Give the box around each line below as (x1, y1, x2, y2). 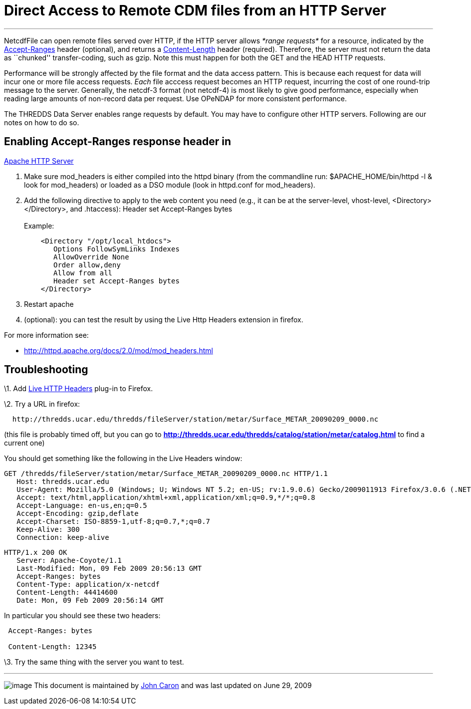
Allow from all (53, 268, 113, 277)
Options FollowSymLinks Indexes (53, 244, 180, 253)
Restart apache (24, 299, 74, 308)
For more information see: (4, 330, 89, 339)
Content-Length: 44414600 (16, 588, 118, 597)
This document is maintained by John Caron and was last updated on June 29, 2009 (34, 681, 312, 690)
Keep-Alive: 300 (16, 525, 80, 534)
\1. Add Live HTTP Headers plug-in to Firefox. (4, 384, 153, 393)
